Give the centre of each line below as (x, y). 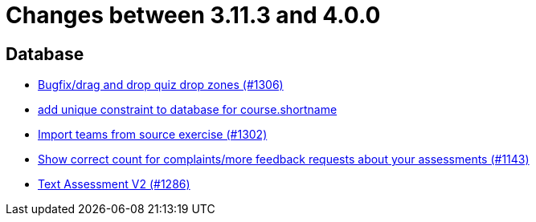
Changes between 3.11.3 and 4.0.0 (193, 15)
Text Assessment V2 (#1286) (114, 184)
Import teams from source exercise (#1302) (153, 135)
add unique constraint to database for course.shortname (188, 110)
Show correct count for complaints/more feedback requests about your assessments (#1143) (284, 159)
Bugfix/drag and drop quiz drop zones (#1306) (161, 85)
